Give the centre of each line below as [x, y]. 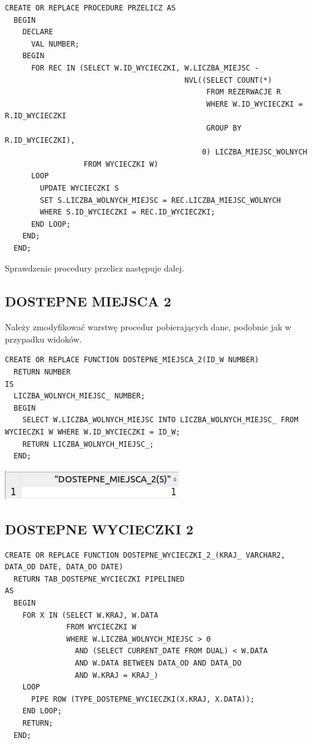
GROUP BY [224, 128]
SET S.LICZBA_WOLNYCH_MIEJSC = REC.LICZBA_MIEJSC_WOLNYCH [161, 200]
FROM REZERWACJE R [244, 92]
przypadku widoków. [43, 339]
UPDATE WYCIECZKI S [80, 188]
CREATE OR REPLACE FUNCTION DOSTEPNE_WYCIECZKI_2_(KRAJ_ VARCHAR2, [145, 555]
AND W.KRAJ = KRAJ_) [117, 675]
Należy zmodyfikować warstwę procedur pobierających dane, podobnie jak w [148, 327]
